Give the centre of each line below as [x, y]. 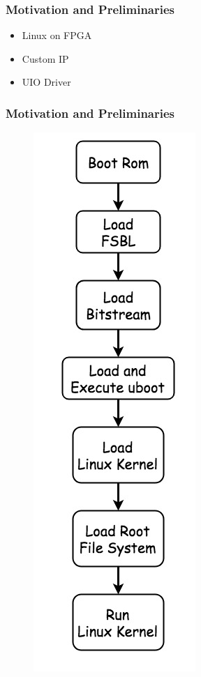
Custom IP [45, 58]
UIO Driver [46, 82]
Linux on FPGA [57, 35]
